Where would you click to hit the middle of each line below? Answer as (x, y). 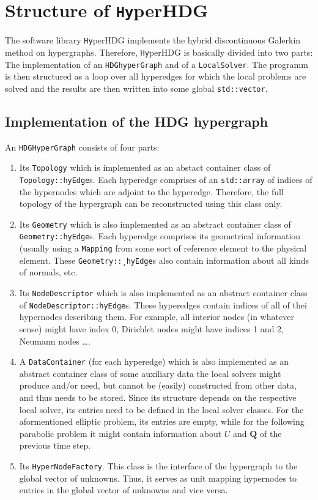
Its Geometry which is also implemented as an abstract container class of (155, 224)
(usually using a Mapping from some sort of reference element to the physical (163, 248)
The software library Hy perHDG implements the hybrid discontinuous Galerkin (153, 40)
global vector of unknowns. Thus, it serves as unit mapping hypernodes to (158, 478)
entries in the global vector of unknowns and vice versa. (124, 490)
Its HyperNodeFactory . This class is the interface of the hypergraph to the (158, 465)
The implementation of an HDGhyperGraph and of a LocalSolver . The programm (157, 64)
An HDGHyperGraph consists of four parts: (82, 147)
